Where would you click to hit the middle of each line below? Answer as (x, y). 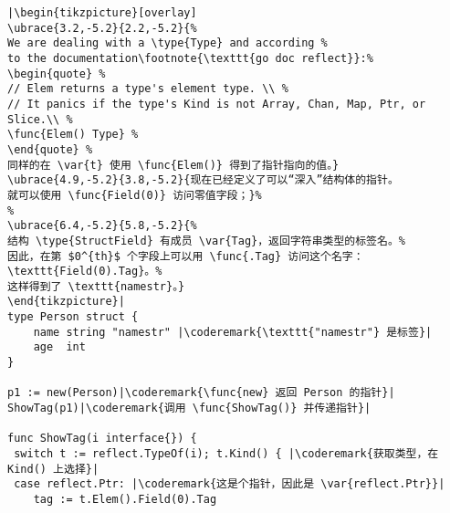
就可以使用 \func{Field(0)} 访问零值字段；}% (135, 195)
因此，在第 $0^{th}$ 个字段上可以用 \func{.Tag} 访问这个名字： (186, 256)
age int (59, 347)
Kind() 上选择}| (53, 469)
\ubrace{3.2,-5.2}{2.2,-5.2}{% (102, 28)
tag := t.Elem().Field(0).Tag (125, 499)
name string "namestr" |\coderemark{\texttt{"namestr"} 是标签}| (233, 332)
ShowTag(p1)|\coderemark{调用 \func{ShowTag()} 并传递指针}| (189, 408)
